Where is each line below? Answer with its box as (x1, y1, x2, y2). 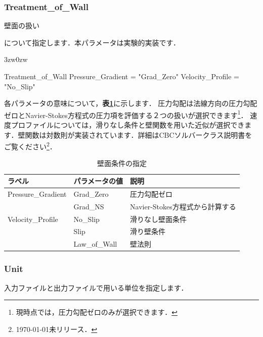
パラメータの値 (73, 176, 123, 186)
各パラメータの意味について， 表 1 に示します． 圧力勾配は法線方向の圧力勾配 (4, 98, 257, 108)
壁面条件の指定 (97, 158, 147, 168)
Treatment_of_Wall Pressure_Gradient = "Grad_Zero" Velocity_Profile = (4, 71, 239, 81)
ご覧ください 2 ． (4, 140, 57, 151)
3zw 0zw (4, 54, 28, 65)
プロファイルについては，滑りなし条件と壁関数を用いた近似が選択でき (11, 120, 245, 130)
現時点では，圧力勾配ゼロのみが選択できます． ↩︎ (16, 307, 178, 317)
